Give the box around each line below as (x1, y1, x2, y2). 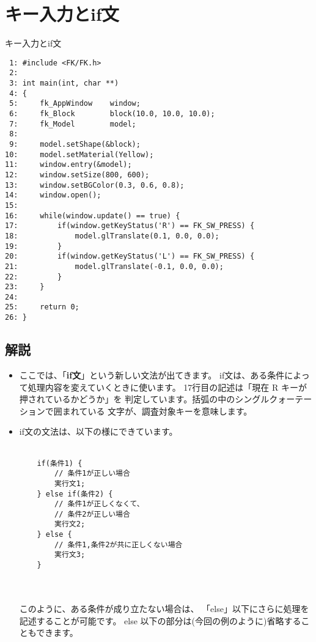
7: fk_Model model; (9, 119, 136, 128)
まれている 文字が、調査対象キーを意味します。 (62, 404, 252, 417)
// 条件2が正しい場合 (54, 509, 130, 518)
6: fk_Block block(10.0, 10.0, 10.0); (9, 109, 215, 118)
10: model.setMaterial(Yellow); (5, 150, 154, 159)
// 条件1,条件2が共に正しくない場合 (54, 540, 183, 549)
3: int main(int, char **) (9, 79, 119, 88)
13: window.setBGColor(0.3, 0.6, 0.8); (5, 180, 185, 190)
